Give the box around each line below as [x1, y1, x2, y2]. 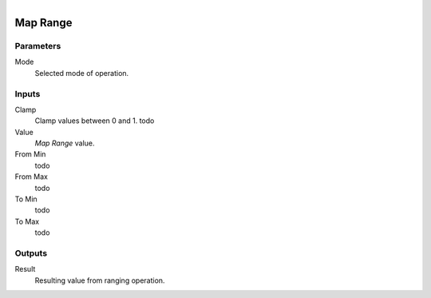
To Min [14, 194, 38, 204]
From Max [14, 172, 48, 181]
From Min [14, 149, 46, 159]
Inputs [14, 88, 41, 99]
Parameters [14, 40, 61, 51]
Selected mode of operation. [34, 68, 129, 77]
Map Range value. [34, 138, 95, 148]
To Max [14, 217, 40, 226]
